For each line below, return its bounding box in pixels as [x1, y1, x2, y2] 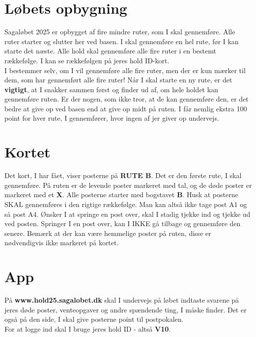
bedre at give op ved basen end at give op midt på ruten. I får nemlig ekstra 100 [4, 103, 247, 113]
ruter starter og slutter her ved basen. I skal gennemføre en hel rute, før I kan [4, 36, 239, 46]
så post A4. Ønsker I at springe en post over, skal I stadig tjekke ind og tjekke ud [4, 208, 251, 219]
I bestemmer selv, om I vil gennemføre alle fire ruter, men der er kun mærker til [4, 65, 246, 75]
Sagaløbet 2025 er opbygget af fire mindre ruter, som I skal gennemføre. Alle [4, 26, 235, 37]
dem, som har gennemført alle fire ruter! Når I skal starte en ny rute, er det [4, 75, 232, 85]
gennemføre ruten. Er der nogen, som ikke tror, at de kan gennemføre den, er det [4, 94, 249, 104]
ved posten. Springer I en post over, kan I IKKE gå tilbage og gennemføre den [4, 218, 241, 229]
